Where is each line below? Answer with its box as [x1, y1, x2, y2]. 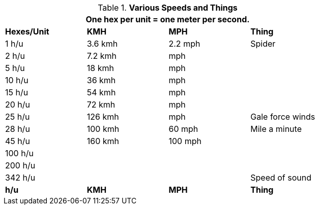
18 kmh [86, 63, 114, 73]
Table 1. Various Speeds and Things [98, 3, 238, 13]
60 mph [168, 124, 198, 134]
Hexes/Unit [5, 26, 49, 37]
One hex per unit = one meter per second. [85, 14, 250, 24]
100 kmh [86, 124, 120, 134]
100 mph [168, 136, 201, 146]
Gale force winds [250, 112, 315, 122]
